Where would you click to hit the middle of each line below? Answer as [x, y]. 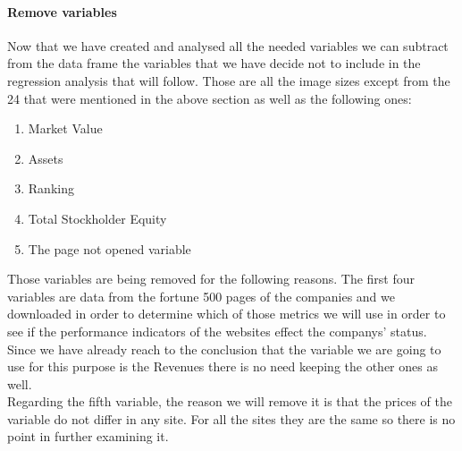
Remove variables [62, 11]
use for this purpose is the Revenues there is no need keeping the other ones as [223, 366]
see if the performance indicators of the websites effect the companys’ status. [217, 331]
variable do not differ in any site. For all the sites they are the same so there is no [231, 418]
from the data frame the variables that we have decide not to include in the [214, 63]
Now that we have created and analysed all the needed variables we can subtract [228, 45]
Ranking [51, 188]
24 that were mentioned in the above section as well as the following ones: [210, 98]
